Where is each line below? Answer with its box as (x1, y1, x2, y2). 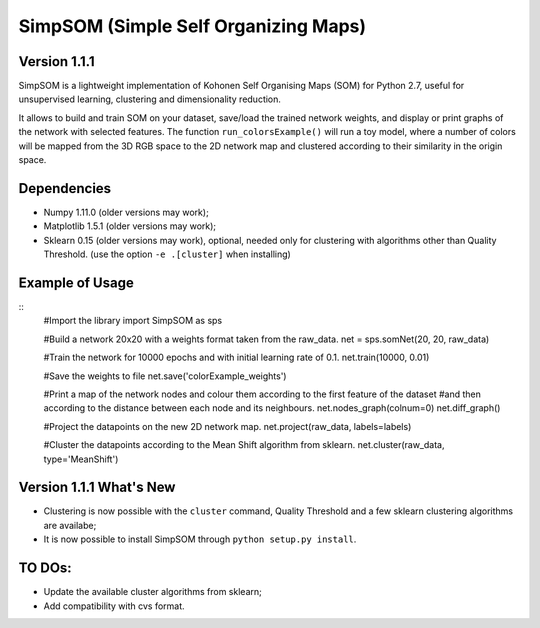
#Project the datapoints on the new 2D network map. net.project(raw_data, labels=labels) (43, 420, 412, 432)
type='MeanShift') (43, 453, 119, 465)
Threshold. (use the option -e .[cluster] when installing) (43, 248, 292, 260)
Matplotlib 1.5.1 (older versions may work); (43, 220, 217, 232)
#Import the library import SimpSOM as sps (43, 315, 223, 327)
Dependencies (18, 180, 112, 197)
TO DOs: (18, 560, 72, 577)
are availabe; (43, 519, 97, 531)
